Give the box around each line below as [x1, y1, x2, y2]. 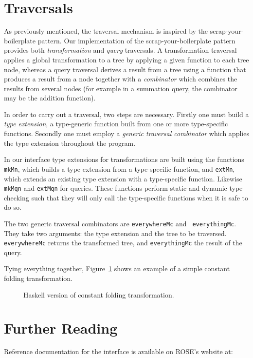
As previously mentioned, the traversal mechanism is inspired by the [4, 26, 208, 36]
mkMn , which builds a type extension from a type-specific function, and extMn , [4, 163, 235, 174]
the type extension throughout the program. [4, 138, 136, 148]
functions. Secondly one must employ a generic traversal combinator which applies [4, 128, 249, 139]
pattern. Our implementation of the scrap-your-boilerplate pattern [37, 35, 235, 45]
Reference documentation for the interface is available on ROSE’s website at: [4, 346, 233, 357]
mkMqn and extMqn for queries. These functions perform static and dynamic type [4, 183, 243, 193]
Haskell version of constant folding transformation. [23, 289, 174, 299]
